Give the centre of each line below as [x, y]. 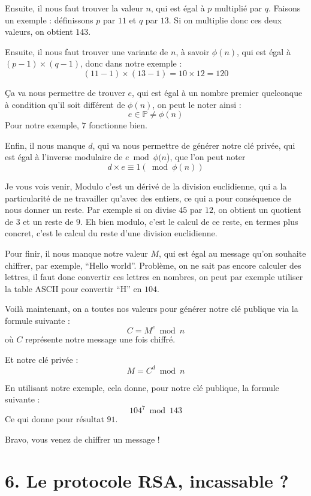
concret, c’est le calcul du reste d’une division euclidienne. [111, 233]
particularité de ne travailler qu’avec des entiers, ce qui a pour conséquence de [148, 198]
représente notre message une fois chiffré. [100, 339]
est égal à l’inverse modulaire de [64, 157]
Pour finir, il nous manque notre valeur [76, 253]
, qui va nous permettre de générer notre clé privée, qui [194, 145]
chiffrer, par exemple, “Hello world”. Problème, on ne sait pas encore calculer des [153, 265]
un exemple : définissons [49, 19]
